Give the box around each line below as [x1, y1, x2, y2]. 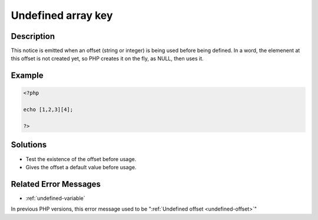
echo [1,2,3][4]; [23, 106, 74, 113]
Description [11, 31, 55, 41]
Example [11, 71, 44, 81]
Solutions [11, 140, 47, 150]
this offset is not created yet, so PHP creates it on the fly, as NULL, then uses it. [11, 55, 204, 62]
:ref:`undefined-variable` [25, 195, 85, 202]
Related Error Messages [11, 179, 101, 189]
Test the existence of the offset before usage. [25, 155, 137, 162]
